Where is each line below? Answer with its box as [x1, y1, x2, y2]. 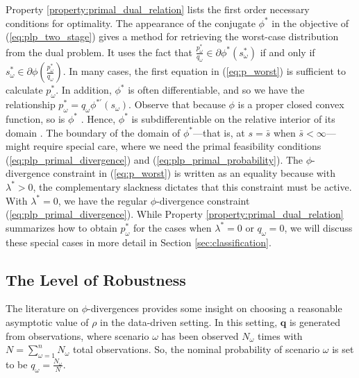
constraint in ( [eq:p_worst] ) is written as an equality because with [53, 166, 335, 180]
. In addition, [56, 83, 112, 97]
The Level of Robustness [6, 268, 186, 290]
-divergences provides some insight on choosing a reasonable [87, 301, 342, 316]
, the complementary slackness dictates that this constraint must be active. [33, 179, 352, 194]
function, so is [6, 111, 65, 126]
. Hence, [81, 111, 116, 126]
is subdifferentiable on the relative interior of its [131, 111, 335, 126]
